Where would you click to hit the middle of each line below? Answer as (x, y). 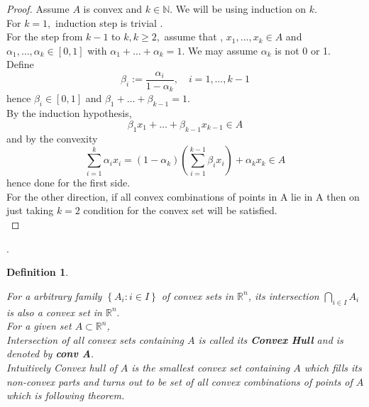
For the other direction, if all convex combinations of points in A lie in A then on (183, 196)
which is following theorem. (66, 395)
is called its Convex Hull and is (271, 339)
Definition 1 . (38, 272)
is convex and (113, 9)
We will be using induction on (241, 9)
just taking (30, 210)
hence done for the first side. (68, 183)
